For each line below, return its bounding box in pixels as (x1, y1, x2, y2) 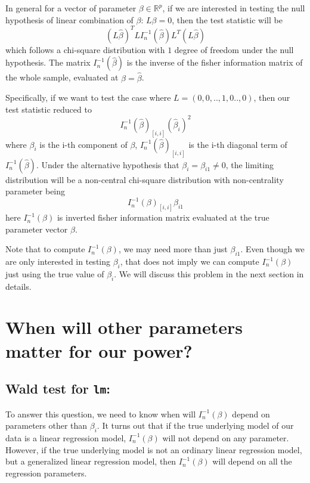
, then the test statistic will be (172, 13, 283, 26)
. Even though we (240, 243, 305, 255)
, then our (253, 91, 290, 104)
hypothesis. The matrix (5, 56, 91, 69)
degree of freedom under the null (174, 43, 294, 55)
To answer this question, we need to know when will (5, 407, 196, 420)
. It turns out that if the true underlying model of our (97, 419, 294, 432)
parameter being (5, 185, 66, 197)
